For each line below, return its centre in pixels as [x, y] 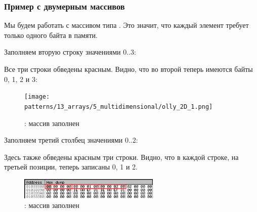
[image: [37, 97]
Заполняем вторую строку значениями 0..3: [70, 52]
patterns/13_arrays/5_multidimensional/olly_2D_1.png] [119, 107]
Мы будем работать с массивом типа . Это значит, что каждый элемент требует [126, 25]
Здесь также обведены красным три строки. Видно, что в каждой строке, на [121, 157]
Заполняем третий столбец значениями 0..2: [71, 140]
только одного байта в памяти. [51, 35]
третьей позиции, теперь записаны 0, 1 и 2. [71, 167]
